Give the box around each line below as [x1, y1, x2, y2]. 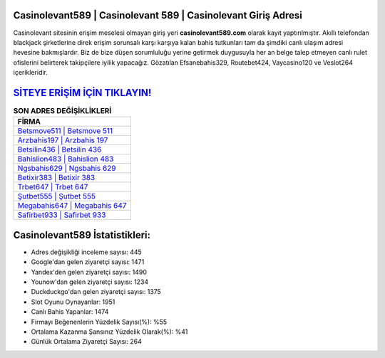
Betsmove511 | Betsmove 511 [17, 126, 113, 136]
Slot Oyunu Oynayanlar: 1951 [31, 298, 115, 306]
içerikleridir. [13, 68, 48, 77]
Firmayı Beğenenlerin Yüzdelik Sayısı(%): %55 [31, 317, 168, 326]
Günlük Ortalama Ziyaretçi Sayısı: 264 [31, 337, 143, 346]
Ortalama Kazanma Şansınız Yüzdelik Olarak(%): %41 [31, 327, 188, 336]
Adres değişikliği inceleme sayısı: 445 [31, 248, 142, 256]
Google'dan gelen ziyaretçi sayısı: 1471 [31, 258, 145, 266]
